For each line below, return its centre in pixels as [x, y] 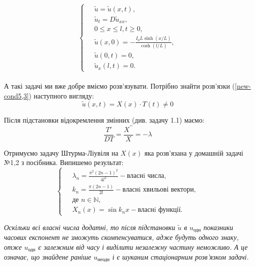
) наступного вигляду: [61, 95]
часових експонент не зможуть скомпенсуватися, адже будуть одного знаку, [121, 237]
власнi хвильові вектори [158, 190]
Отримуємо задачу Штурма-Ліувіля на [61, 152]
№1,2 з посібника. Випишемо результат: [64, 162]
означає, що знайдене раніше [48, 257]
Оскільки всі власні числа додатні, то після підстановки [90, 227]
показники [218, 227]
